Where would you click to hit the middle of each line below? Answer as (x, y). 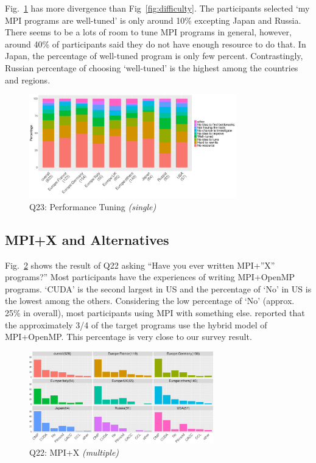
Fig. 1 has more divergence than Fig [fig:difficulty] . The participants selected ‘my (157, 8)
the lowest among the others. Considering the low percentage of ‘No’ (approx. (150, 301)
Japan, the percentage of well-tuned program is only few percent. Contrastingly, (154, 56)
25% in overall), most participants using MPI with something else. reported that (155, 313)
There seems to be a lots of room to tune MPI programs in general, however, (148, 32)
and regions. (28, 80)
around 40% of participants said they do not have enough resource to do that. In (156, 44)
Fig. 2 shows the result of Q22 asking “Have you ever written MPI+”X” (140, 265)
